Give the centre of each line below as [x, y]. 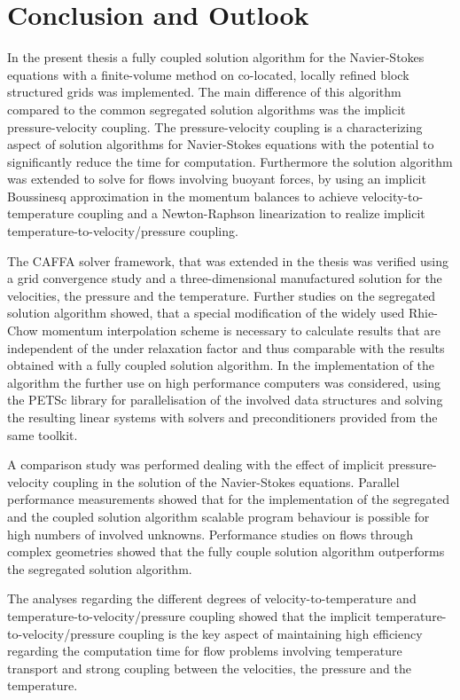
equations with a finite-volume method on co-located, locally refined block [208, 74]
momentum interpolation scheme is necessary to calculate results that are [241, 330]
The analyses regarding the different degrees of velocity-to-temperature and [212, 598]
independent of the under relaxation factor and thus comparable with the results [226, 347]
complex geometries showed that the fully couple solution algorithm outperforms [226, 551]
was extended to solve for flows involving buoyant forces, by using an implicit [217, 179]
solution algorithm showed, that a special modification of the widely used [206, 313]
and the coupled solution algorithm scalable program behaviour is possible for [218, 516]
